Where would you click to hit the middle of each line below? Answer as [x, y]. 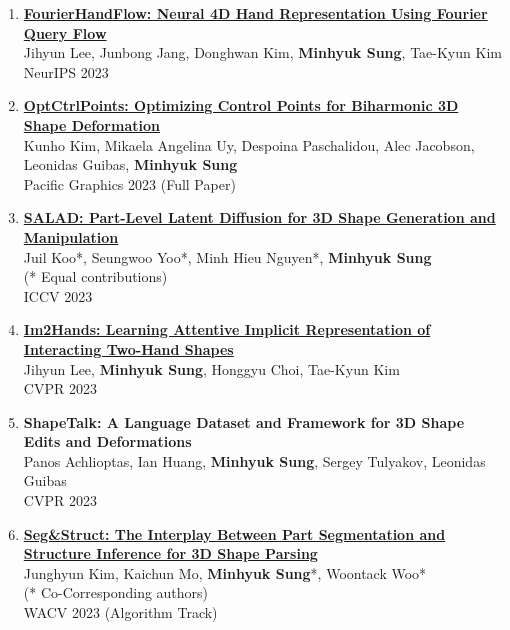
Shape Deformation [91, 124]
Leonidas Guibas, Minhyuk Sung [130, 164]
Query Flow [65, 32]
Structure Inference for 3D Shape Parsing [170, 553]
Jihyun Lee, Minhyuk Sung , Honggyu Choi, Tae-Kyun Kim [211, 368]
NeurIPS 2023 [66, 71]
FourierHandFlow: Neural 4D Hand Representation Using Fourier [255, 13]
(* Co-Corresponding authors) [116, 592]
